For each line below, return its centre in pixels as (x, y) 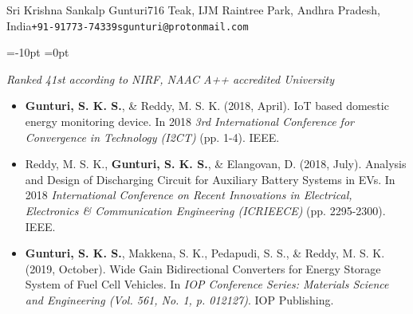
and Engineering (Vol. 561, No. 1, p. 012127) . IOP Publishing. (179, 299)
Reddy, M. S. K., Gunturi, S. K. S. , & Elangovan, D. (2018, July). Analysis (216, 164)
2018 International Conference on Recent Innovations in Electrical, (189, 195)
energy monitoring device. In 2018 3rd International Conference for (189, 122)
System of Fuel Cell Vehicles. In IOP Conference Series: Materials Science (207, 284)
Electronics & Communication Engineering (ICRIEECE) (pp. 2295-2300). (205, 210)
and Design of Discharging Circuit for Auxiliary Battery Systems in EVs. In (210, 179)
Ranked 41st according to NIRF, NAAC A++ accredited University (171, 78)
